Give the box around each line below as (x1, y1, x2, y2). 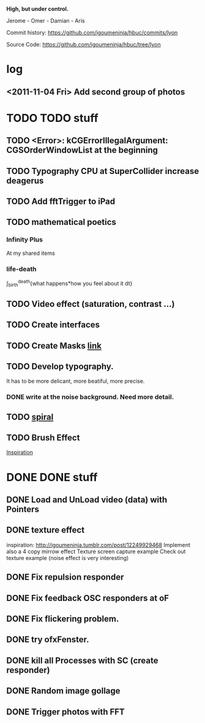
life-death (6, 265, 37, 273)
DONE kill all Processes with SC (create (6, 655, 158, 665)
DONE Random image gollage (6, 686, 121, 696)
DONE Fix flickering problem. (6, 614, 119, 624)
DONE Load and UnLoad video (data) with (6, 494, 168, 505)
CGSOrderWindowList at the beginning (6, 145, 158, 156)
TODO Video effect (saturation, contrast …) (6, 298, 175, 309)
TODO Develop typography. (6, 361, 114, 371)
